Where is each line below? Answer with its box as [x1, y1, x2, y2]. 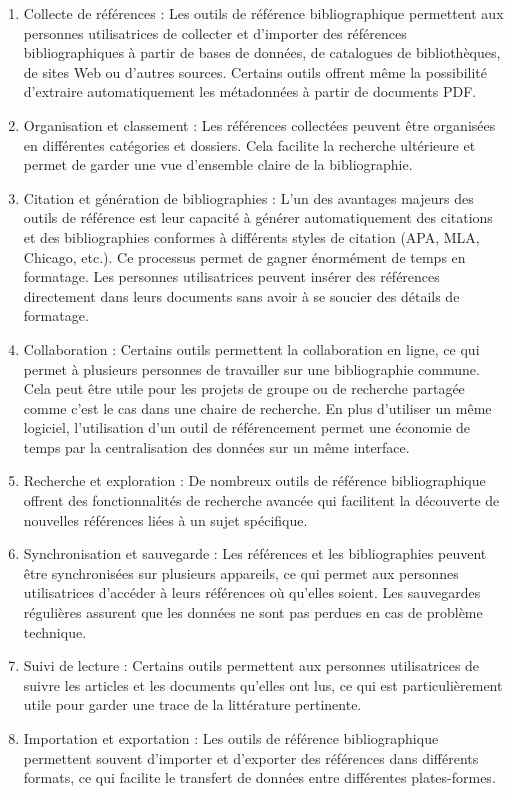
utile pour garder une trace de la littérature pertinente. [23, 694, 362, 715]
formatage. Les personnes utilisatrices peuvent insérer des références [23, 266, 440, 287]
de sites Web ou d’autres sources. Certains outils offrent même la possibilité [23, 61, 487, 82]
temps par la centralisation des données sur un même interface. [23, 436, 410, 457]
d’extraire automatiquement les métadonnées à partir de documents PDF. [23, 81, 477, 102]
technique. [23, 621, 87, 642]
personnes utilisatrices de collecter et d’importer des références [23, 22, 407, 43]
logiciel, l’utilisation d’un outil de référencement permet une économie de [23, 417, 471, 438]
